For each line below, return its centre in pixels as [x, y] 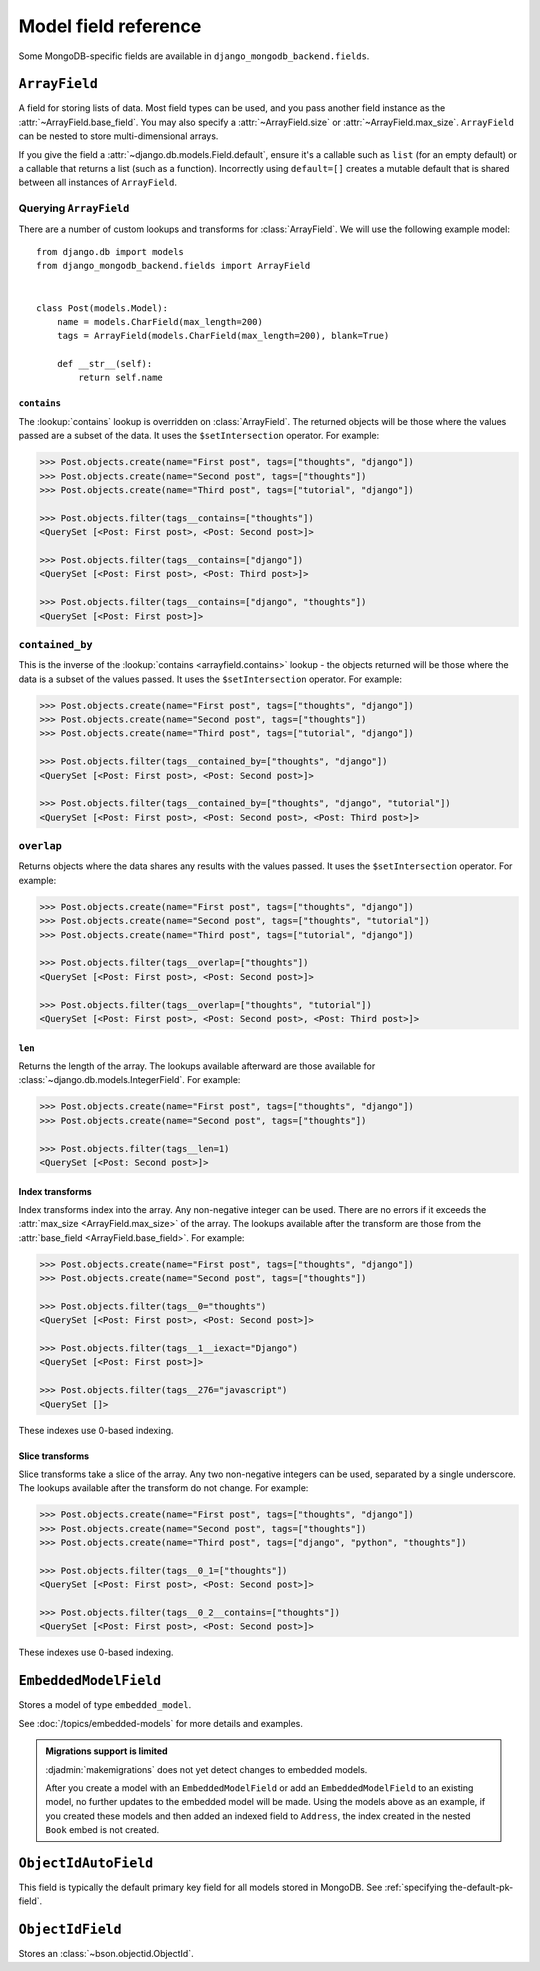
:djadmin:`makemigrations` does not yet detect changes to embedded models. [206, 1769]
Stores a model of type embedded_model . [105, 1705]
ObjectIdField [70, 1929]
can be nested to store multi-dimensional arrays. [118, 136]
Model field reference [110, 26]
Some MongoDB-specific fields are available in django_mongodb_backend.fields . [194, 56]
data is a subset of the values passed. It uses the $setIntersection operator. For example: [210, 679]
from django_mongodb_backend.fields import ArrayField [173, 266]
